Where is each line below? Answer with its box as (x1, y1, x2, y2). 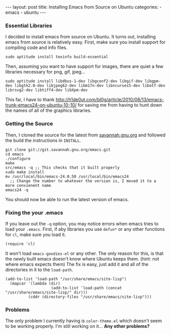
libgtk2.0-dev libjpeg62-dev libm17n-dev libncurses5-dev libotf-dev (14, 83, 166, 88)
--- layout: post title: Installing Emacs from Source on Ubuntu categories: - (5, 4, 162, 10)
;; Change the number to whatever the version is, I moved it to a (10, 178, 157, 183)
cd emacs (5, 152, 24, 157)
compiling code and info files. (5, 44, 68, 51)
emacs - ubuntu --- (5, 9, 46, 15)
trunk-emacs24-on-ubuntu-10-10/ (5, 102, 77, 108)
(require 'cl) (5, 241, 36, 246)
